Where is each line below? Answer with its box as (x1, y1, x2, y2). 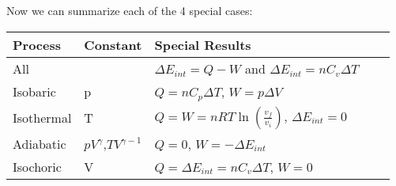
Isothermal (13, 108, 72, 127)
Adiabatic (13, 134, 66, 153)
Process (13, 35, 62, 54)
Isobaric (13, 82, 56, 101)
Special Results (154, 35, 251, 54)
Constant (84, 35, 142, 54)
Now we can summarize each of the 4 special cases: (6, 2, 253, 18)
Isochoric (13, 157, 62, 176)
